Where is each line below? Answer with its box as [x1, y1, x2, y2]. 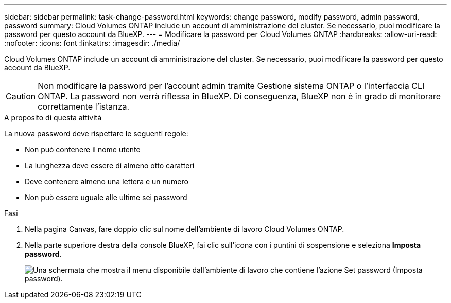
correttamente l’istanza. [38, 101, 130, 112]
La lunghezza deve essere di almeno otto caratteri [25, 161, 195, 170]
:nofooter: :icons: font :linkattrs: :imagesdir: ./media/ [4, 39, 180, 47]
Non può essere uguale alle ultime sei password [25, 193, 187, 202]
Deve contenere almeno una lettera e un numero [25, 177, 188, 186]
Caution [6, 91, 36, 101]
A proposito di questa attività [4, 113, 102, 122]
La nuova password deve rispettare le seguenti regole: [4, 129, 188, 138]
